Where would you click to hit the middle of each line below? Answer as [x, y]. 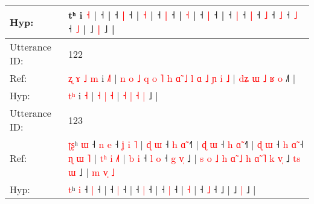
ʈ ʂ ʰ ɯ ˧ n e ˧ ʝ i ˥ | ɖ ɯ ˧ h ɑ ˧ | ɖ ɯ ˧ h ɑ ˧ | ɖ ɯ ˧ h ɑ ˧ [186, 144]
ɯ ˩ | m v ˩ [92, 172]
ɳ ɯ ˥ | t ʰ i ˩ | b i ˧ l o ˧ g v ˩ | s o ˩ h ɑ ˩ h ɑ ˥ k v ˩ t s [184, 158]
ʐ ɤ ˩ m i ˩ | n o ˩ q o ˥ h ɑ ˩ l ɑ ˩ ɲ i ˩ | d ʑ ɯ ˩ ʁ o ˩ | [182, 78]
